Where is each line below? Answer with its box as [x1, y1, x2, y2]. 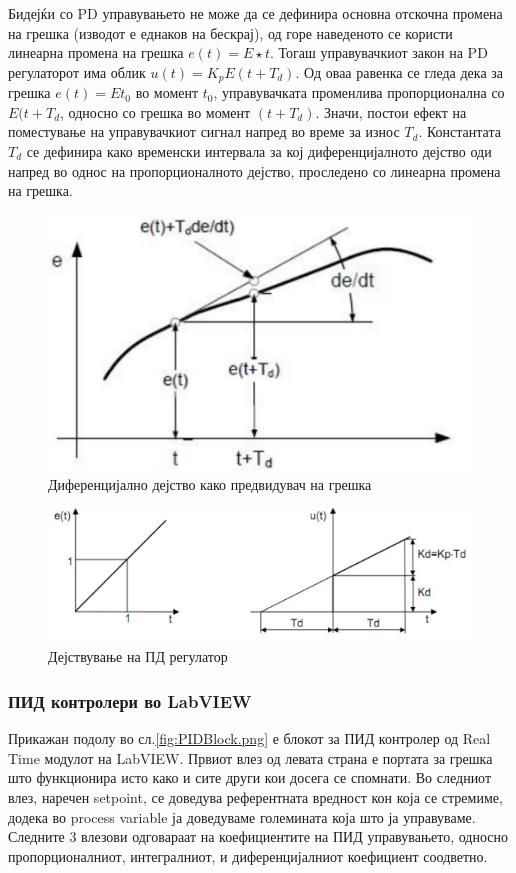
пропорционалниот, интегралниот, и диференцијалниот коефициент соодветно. [8, 845, 488, 866]
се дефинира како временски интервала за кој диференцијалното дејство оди [26, 141, 492, 162]
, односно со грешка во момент [60, 101, 251, 122]
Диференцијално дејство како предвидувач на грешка [48, 473, 372, 494]
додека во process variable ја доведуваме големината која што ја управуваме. [8, 806, 476, 827]
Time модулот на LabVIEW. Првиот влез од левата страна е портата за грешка [8, 747, 493, 768]
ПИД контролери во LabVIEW [8, 688, 252, 713]
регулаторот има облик [8, 61, 146, 82]
